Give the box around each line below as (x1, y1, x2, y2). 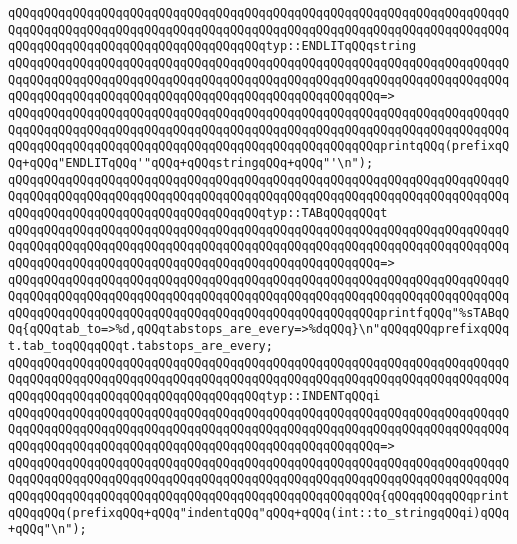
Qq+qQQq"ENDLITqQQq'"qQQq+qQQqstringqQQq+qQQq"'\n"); (8, 155, 374, 170)
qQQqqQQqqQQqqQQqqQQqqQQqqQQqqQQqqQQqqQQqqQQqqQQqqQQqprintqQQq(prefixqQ (8, 139, 510, 154)
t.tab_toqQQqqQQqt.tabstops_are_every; (8, 339, 273, 354)
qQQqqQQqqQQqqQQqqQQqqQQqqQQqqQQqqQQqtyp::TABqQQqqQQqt (8, 205, 388, 220)
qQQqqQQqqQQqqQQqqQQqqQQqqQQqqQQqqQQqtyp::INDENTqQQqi (8, 389, 381, 404)
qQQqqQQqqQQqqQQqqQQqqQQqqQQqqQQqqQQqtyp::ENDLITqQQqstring (8, 39, 417, 54)
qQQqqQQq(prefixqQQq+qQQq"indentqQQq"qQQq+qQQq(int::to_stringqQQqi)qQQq (8, 505, 510, 520)
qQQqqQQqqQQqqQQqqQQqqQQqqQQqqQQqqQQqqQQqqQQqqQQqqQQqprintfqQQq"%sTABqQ (8, 305, 510, 320)
